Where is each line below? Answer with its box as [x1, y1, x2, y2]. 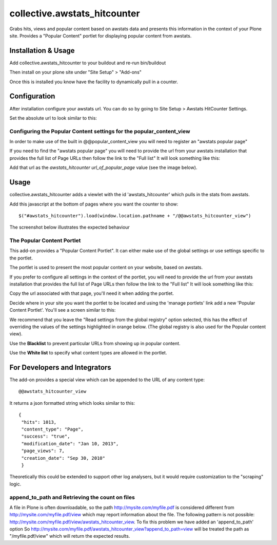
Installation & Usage [9, 46, 75, 55]
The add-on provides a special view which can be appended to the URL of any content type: [9, 377, 205, 383]
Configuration [9, 92, 55, 101]
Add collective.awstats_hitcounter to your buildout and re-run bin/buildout [9, 60, 166, 66]
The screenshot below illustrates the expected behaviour [9, 224, 130, 231]
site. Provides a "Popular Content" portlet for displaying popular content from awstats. [9, 32, 192, 39]
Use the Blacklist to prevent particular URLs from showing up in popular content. [9, 340, 181, 346]
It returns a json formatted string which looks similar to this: [9, 400, 135, 406]
